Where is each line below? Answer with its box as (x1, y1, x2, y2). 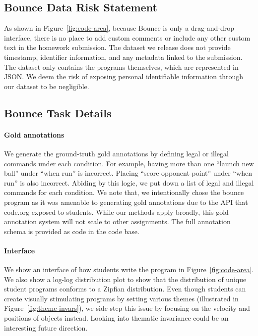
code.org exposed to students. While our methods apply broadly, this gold (4, 206, 229, 217)
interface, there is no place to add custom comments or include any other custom (4, 32, 251, 43)
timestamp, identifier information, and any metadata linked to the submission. (4, 51, 243, 62)
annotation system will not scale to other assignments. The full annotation (4, 216, 231, 227)
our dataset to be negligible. (4, 81, 89, 91)
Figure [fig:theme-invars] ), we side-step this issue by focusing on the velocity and (4, 303, 250, 313)
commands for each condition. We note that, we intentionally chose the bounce (4, 187, 244, 197)
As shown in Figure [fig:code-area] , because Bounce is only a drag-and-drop (4, 23, 235, 33)
